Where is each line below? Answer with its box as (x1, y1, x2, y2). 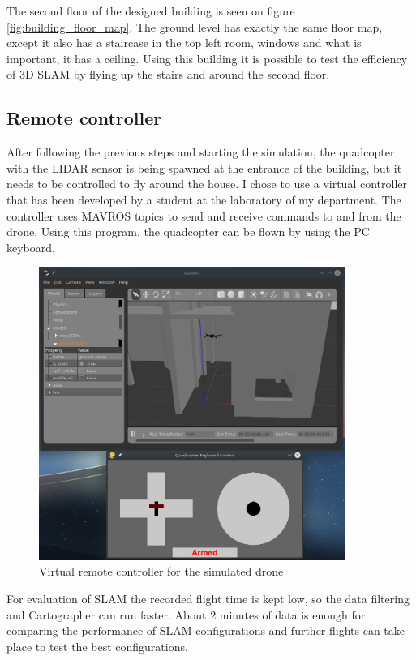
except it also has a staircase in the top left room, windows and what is (6, 34, 362, 51)
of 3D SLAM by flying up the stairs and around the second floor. (6, 66, 330, 83)
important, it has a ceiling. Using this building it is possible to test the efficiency (6, 49, 408, 66)
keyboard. (6, 238, 55, 255)
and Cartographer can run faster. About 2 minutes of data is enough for (6, 606, 366, 623)
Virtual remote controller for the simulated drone (39, 563, 284, 580)
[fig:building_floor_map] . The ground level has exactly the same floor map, (6, 18, 383, 35)
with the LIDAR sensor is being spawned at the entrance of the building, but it (6, 159, 402, 176)
